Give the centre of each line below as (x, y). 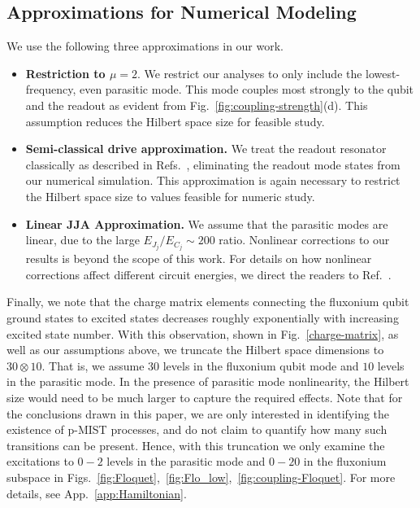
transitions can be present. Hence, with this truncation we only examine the (196, 445)
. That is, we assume (93, 365)
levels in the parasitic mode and (186, 461)
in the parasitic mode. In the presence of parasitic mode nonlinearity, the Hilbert (208, 381)
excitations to (40, 461)
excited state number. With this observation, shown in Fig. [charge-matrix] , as (203, 333)
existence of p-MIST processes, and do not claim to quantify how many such (197, 429)
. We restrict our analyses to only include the (250, 73)
